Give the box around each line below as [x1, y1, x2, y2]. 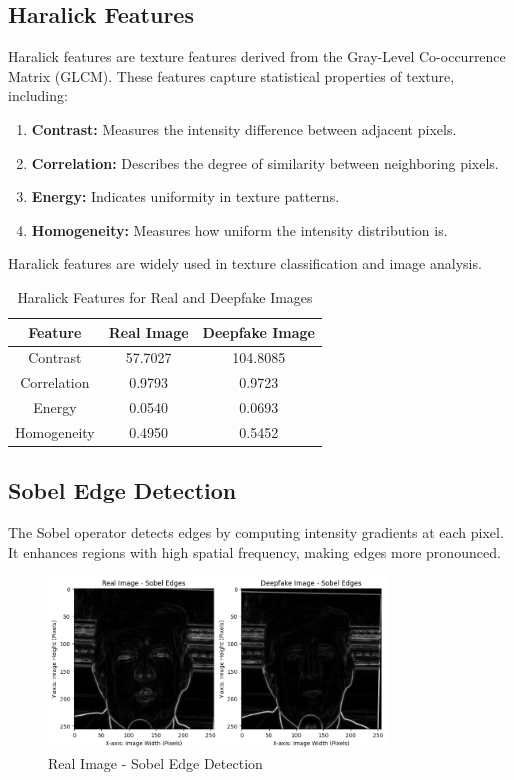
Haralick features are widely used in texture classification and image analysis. [8, 253, 482, 274]
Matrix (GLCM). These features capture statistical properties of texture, [8, 65, 455, 86]
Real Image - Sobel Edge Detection [48, 753, 263, 774]
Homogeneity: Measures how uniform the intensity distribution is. [31, 219, 448, 240]
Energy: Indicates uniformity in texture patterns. [31, 186, 340, 207]
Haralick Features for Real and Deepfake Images [17, 286, 313, 307]
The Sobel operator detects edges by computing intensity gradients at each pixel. [8, 522, 504, 543]
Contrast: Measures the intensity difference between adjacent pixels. [31, 118, 457, 139]
